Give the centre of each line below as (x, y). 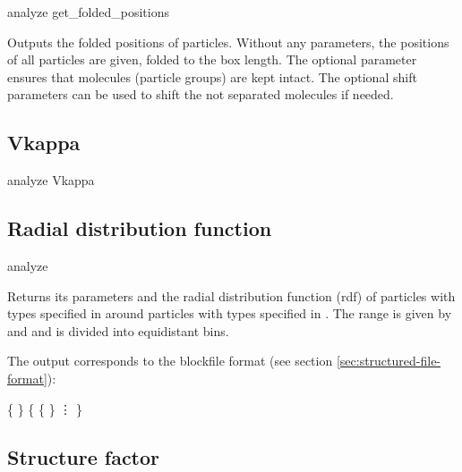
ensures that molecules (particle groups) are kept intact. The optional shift (212, 76)
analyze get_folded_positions (89, 12)
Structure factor (84, 456)
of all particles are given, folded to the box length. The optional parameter (212, 59)
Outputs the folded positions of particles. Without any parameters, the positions (228, 42)
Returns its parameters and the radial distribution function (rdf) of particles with (231, 295)
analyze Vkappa (51, 180)
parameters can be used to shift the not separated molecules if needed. (201, 94)
